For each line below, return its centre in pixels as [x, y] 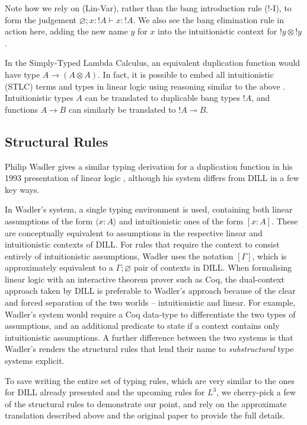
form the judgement [41, 19]
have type [23, 74]
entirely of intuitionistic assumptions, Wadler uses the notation [119, 256]
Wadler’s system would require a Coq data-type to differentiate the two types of [150, 314]
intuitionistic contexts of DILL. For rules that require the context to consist [142, 244]
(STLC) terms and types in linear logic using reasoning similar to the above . [145, 86]
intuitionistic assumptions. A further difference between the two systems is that [149, 337]
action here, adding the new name [66, 31]
